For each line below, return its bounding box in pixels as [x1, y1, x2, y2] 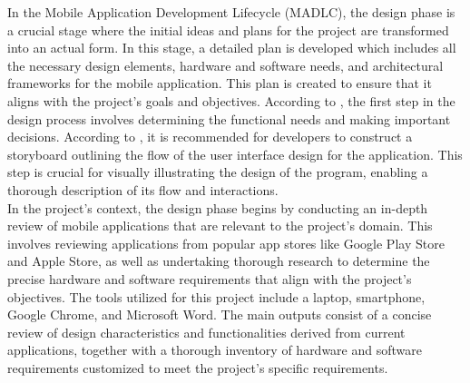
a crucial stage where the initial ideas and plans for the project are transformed [7, 20, 449, 39]
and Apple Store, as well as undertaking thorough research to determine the [7, 251, 430, 270]
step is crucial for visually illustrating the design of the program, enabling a [7, 162, 428, 182]
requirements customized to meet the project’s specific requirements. [7, 358, 388, 377]
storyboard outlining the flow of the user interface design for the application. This [7, 144, 463, 163]
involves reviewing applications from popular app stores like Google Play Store [7, 233, 445, 252]
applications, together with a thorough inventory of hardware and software [7, 340, 422, 359]
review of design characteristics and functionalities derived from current [7, 322, 406, 341]
